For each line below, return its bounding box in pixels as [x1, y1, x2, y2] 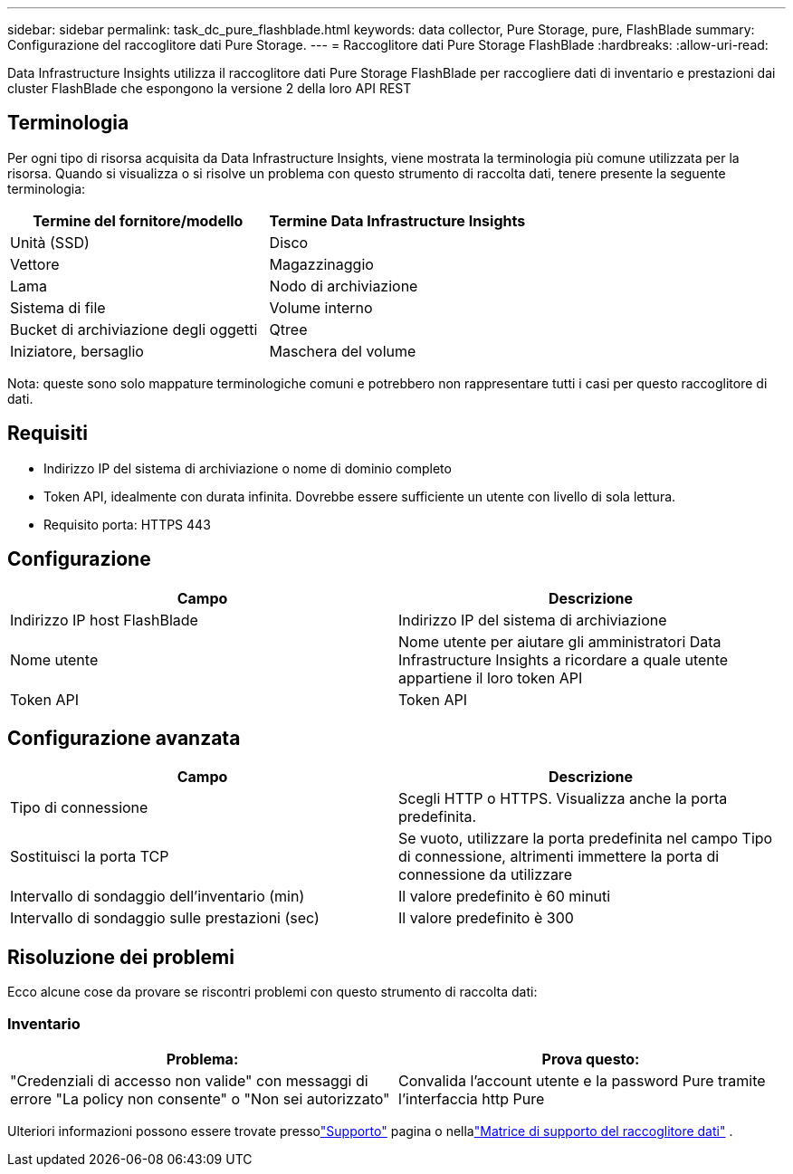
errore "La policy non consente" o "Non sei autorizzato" [10, 1089, 390, 1108]
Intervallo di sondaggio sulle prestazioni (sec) [10, 909, 320, 928]
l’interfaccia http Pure [398, 1089, 545, 1108]
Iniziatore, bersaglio [10, 341, 144, 360]
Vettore [10, 254, 60, 273]
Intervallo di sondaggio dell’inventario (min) [10, 887, 305, 906]
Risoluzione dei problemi [7, 945, 234, 969]
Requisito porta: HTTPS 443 [43, 516, 211, 532]
